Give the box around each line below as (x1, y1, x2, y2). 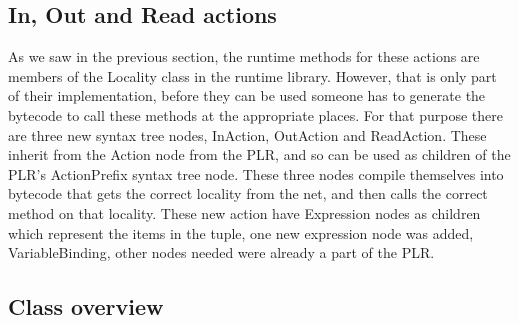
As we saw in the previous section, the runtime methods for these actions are (8, 46, 480, 67)
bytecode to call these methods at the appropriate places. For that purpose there (8, 104, 503, 125)
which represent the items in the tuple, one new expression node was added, (8, 222, 474, 243)
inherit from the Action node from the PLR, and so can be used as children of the (8, 144, 511, 165)
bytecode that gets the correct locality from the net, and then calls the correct (8, 183, 488, 204)
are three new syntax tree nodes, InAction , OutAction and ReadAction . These (8, 124, 487, 145)
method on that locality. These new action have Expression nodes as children (8, 202, 481, 223)
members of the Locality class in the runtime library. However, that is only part (8, 65, 497, 86)
